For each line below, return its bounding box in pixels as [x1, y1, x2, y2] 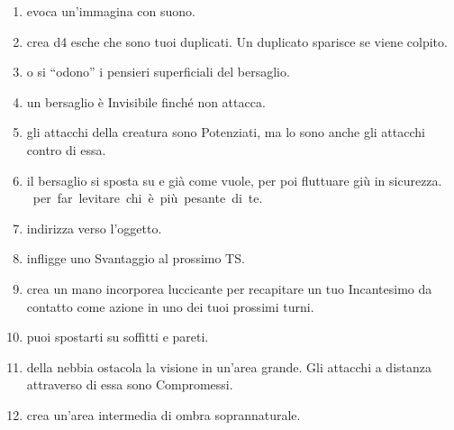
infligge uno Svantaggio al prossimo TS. [26, 249, 245, 268]
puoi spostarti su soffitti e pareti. [26, 327, 209, 346]
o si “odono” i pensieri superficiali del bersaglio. [26, 62, 290, 81]
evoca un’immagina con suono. [26, 2, 195, 20]
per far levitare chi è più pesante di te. [32, 188, 263, 207]
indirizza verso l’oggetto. [26, 218, 162, 237]
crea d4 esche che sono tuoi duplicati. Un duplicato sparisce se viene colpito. [26, 32, 448, 50]
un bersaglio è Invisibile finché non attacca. [26, 92, 266, 111]
